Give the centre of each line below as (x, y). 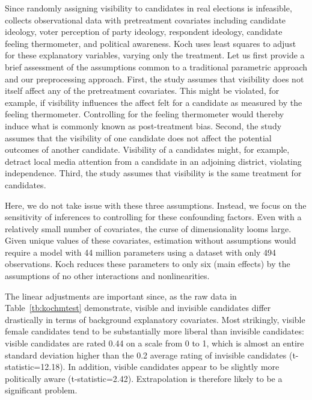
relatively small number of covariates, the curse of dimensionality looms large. (148, 228)
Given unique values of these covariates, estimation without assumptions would (151, 240)
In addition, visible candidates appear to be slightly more (174, 367)
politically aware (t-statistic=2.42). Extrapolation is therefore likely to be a (144, 378)
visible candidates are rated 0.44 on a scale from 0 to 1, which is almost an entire (154, 343)
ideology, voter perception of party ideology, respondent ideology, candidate (144, 32)
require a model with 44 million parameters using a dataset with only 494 (141, 252)
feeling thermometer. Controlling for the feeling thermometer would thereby (145, 114)
